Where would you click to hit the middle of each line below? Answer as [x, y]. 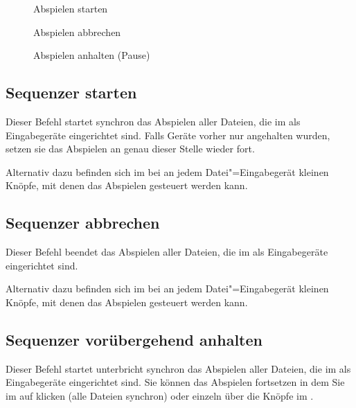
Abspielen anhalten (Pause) [92, 55]
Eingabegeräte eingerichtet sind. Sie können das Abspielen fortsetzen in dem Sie [175, 382]
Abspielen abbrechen [77, 32]
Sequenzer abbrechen [83, 223]
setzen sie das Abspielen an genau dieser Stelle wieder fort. [130, 149]
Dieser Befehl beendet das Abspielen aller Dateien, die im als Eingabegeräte [167, 252]
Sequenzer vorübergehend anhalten [134, 339]
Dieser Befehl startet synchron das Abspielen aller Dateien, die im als [153, 121]
